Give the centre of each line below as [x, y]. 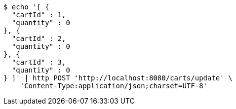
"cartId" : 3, [39, 62]
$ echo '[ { [26, 7]
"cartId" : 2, [39, 38]
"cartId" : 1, [39, 15]
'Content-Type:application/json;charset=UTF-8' [114, 86]
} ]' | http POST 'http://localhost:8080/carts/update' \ [118, 78]
